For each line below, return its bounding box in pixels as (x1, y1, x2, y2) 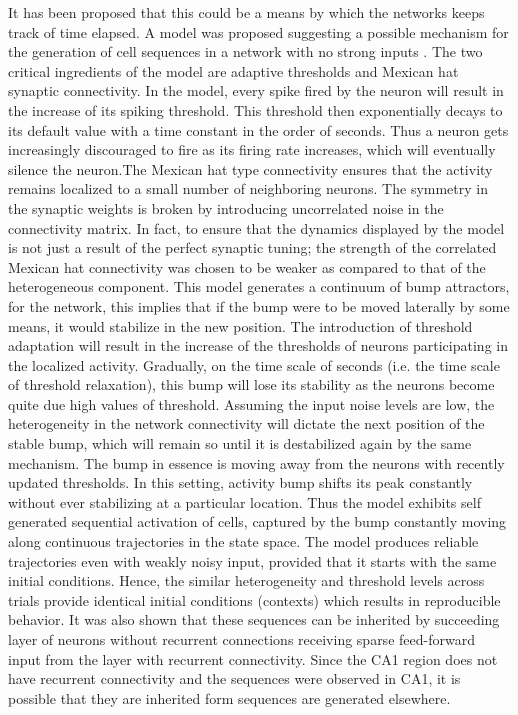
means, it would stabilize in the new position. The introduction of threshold (8, 315, 473, 336)
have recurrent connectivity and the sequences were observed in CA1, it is (8, 668, 461, 689)
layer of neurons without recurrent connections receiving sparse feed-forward (8, 629, 475, 649)
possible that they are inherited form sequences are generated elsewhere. (8, 687, 451, 708)
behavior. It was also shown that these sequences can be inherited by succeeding (8, 609, 500, 630)
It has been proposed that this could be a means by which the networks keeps (8, 2, 485, 22)
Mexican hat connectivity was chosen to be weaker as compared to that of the (8, 256, 486, 277)
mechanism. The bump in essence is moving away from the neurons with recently (8, 452, 505, 473)
